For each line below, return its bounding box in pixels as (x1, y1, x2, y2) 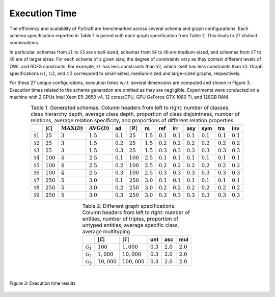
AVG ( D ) (89, 125, 109, 131)
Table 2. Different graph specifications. (82, 202, 176, 209)
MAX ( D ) (61, 125, 84, 131)
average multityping (82, 228, 130, 235)
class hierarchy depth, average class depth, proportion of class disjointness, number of (31, 110, 240, 117)
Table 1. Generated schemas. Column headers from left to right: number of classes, (31, 104, 230, 111)
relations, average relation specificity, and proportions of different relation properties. (31, 117, 235, 124)
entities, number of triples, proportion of (82, 215, 179, 222)
